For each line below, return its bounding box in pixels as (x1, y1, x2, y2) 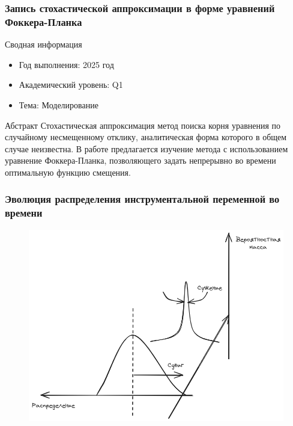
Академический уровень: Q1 (19, 78, 123, 91)
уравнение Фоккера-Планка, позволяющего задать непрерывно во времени (5, 154, 276, 167)
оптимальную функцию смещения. (5, 165, 131, 178)
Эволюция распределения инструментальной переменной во (5, 191, 280, 206)
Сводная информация (5, 38, 82, 51)
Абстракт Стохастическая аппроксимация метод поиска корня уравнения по (5, 119, 281, 131)
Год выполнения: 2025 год (19, 58, 114, 70)
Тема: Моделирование (19, 98, 98, 111)
